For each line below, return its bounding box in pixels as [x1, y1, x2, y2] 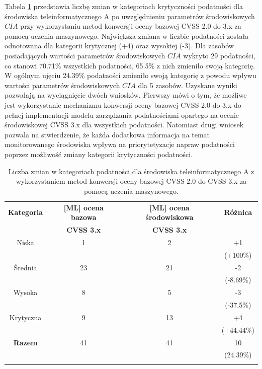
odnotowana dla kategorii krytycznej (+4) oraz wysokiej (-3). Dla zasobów [5, 40, 234, 51]
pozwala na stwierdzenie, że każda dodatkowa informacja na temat [5, 129, 210, 139]
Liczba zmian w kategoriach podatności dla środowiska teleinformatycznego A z [8, 166, 254, 176]
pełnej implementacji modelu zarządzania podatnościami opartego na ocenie [5, 109, 239, 120]
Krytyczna [9, 312, 42, 322]
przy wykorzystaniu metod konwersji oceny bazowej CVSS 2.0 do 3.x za [20, 21, 241, 31]
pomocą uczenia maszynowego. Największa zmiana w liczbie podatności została [5, 30, 249, 41]
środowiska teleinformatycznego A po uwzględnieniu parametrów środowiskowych [5, 11, 255, 21]
